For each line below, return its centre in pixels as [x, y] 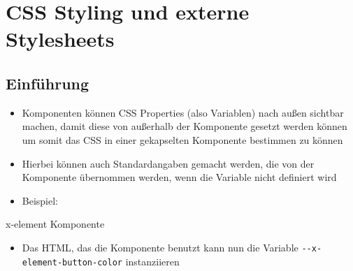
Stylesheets [60, 39]
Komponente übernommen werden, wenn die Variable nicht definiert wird [179, 177]
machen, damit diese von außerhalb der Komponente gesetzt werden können [185, 126]
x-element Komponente [55, 224]
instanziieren [152, 261]
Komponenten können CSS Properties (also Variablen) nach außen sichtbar [183, 112]
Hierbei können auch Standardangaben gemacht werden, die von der [168, 163]
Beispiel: [40, 200]
